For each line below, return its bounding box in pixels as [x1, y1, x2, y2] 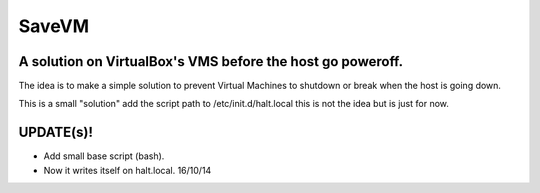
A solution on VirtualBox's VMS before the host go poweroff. [18, 53, 404, 70]
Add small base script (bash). [43, 150, 165, 162]
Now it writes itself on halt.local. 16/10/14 [43, 164, 212, 176]
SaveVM [18, 15, 90, 37]
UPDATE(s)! [18, 124, 94, 141]
